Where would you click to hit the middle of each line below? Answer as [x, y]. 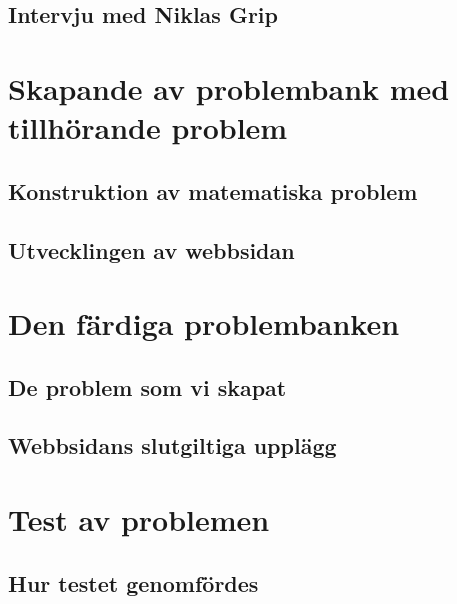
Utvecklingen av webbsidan [151, 249]
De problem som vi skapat [147, 386]
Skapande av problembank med [229, 87]
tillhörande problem [148, 127]
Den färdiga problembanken [204, 323]
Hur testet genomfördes [133, 582]
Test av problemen [139, 519]
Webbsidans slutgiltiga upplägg [172, 445]
